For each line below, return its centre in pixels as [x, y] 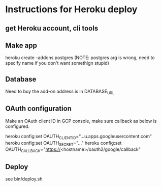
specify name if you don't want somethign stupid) [57, 63]
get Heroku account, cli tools [52, 28]
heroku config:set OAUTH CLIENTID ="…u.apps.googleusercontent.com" [79, 137]
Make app [21, 45]
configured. [17, 126]
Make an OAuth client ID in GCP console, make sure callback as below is [81, 121]
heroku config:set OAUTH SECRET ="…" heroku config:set [63, 143]
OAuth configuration [39, 109]
